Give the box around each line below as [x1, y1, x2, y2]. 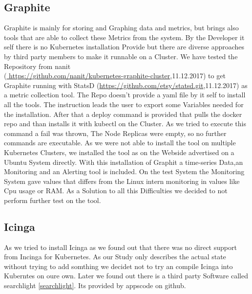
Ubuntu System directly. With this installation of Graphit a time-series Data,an [4, 157, 243, 167]
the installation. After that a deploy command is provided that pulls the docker [4, 109, 242, 119]
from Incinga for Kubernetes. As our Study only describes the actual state [4, 251, 226, 262]
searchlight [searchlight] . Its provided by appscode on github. [4, 280, 186, 291]
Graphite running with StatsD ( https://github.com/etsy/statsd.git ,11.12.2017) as [4, 80, 248, 90]
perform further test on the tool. [4, 195, 101, 205]
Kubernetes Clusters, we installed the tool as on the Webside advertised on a [4, 147, 234, 157]
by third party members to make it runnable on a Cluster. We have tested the [4, 51, 238, 61]
